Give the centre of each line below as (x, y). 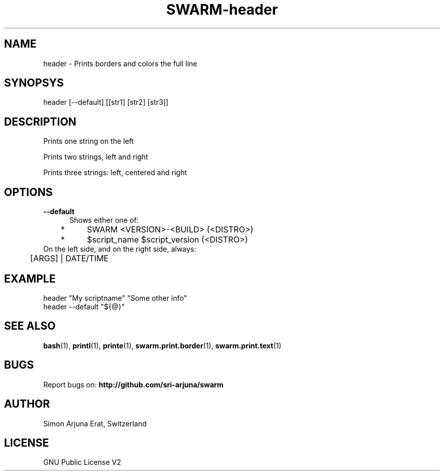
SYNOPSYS (34, 83)
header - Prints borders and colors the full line (120, 63)
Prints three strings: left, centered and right (115, 173)
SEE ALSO (30, 326)
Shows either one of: (104, 220)
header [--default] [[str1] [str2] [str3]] (106, 102)
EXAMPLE (30, 279)
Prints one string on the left (88, 141)
